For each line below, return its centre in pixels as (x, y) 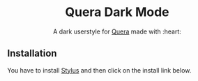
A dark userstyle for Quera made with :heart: (117, 31)
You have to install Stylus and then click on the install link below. (99, 70)
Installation (32, 53)
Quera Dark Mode (117, 12)
